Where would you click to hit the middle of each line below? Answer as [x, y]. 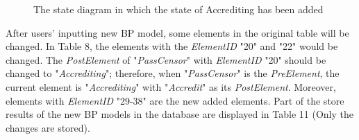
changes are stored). [48, 127]
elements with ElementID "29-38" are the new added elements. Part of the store [175, 100]
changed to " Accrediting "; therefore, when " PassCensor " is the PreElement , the [173, 73]
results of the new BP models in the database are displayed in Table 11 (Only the [179, 114]
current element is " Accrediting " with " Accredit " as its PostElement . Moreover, [171, 86]
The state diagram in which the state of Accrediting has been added [178, 9]
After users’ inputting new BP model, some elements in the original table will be [177, 32]
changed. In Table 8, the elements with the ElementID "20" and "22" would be [172, 46]
